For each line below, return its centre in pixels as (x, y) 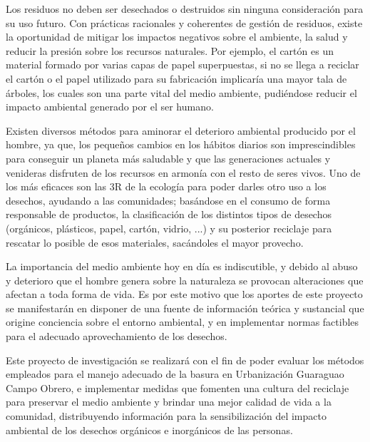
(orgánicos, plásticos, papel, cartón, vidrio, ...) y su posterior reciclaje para (169, 228)
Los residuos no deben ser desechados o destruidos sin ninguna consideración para (185, 9)
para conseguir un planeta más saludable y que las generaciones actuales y (168, 158)
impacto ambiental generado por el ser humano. (110, 107)
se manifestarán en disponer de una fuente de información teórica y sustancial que (185, 308)
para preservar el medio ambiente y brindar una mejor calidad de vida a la (169, 402)
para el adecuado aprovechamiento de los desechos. (117, 336)
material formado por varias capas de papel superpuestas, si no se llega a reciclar (183, 65)
